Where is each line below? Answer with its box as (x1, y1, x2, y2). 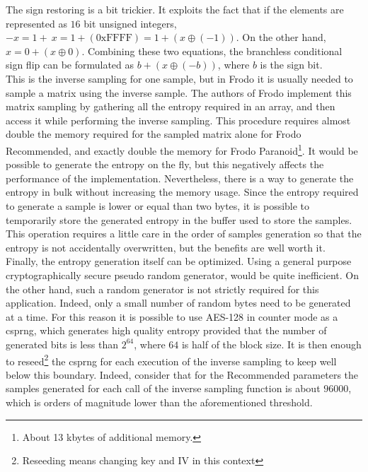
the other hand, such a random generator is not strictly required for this (6, 281, 319, 296)
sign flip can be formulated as (6, 57, 134, 72)
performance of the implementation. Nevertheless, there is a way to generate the (6, 170, 354, 185)
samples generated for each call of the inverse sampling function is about (6, 381, 321, 396)
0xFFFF (96, 33, 132, 44)
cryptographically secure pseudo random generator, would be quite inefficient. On (6, 267, 359, 282)
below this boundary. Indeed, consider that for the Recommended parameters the (6, 367, 359, 382)
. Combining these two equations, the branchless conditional (81, 43, 343, 58)
